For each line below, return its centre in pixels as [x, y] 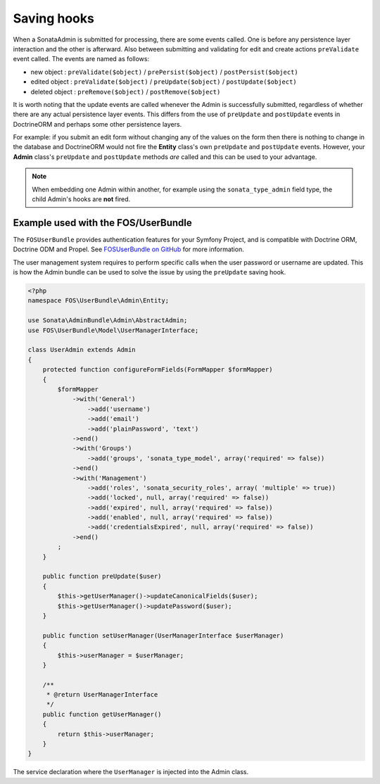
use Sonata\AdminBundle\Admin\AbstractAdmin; [108, 321]
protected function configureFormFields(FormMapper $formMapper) [158, 370]
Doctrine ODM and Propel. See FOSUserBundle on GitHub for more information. [128, 249]
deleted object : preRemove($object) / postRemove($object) [126, 91]
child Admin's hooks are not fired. [81, 199]
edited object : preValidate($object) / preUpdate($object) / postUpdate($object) [164, 82]
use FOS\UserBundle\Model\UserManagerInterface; [113, 330]
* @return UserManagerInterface [102, 695]
